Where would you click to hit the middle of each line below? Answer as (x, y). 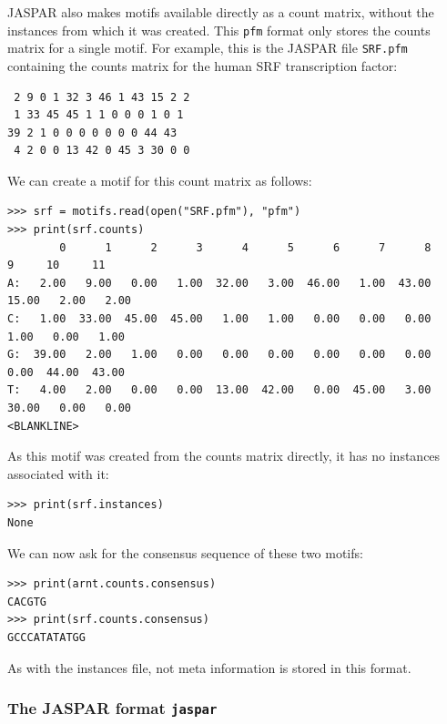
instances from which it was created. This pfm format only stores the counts (219, 30)
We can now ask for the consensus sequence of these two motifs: (185, 552)
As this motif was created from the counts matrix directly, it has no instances (224, 456)
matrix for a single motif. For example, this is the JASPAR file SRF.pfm (208, 48)
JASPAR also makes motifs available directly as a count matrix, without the (221, 12)
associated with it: (58, 473)
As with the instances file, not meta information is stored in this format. (209, 667)
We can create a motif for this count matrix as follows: (160, 180)
